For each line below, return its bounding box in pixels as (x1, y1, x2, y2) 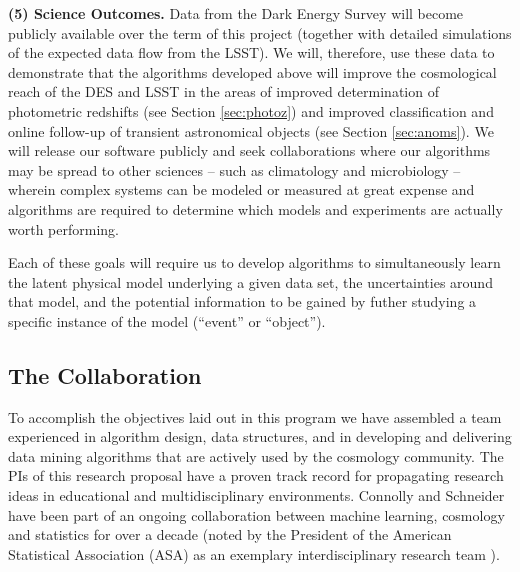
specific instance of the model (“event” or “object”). (8, 310, 326, 331)
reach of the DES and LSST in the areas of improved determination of (8, 81, 439, 102)
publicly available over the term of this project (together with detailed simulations (8, 22, 512, 43)
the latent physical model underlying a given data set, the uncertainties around (8, 271, 493, 292)
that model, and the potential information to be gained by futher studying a (8, 291, 477, 312)
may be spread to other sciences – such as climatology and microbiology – (8, 159, 461, 180)
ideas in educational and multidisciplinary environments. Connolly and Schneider (8, 485, 505, 506)
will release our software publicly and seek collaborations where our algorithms (8, 140, 491, 161)
